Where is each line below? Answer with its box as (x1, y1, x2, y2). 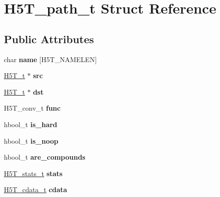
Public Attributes (4, 31, 94, 46)
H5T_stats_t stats (4, 168, 63, 178)
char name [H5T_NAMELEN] (4, 54, 97, 64)
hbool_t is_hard (4, 119, 57, 129)
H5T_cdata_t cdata (4, 184, 68, 195)
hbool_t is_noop (4, 135, 58, 146)
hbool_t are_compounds (4, 152, 85, 162)
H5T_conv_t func (4, 103, 61, 113)
